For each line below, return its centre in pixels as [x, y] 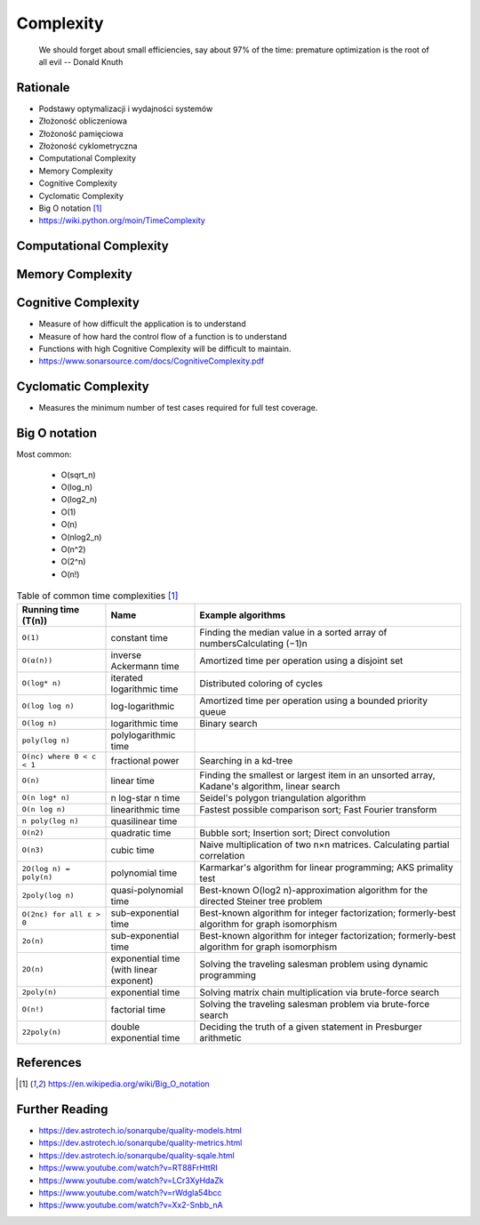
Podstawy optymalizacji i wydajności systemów [126, 108]
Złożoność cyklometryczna [88, 146]
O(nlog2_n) [81, 537]
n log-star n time [145, 797]
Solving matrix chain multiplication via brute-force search [320, 992]
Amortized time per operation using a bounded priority [314, 701]
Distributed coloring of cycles [261, 683]
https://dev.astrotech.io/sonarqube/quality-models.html [140, 1130]
